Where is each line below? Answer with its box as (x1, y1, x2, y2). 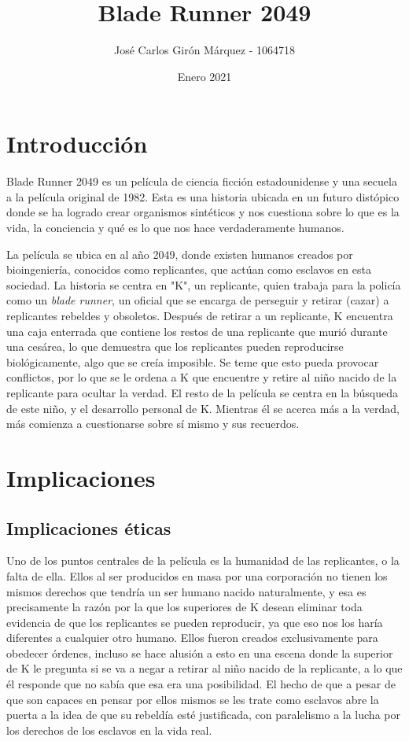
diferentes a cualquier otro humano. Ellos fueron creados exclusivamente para (6, 629, 378, 646)
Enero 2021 (177, 68, 232, 84)
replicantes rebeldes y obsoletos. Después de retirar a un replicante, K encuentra (6, 308, 393, 323)
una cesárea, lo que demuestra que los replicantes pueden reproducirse (6, 338, 344, 355)
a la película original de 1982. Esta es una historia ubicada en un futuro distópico (6, 188, 400, 205)
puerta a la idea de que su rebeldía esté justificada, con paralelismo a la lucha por (6, 706, 400, 723)
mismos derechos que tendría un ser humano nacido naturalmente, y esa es (6, 583, 367, 599)
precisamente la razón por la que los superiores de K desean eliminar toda (6, 599, 363, 615)
